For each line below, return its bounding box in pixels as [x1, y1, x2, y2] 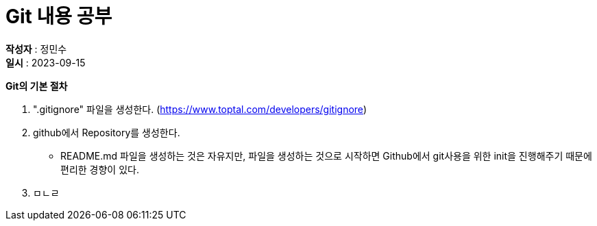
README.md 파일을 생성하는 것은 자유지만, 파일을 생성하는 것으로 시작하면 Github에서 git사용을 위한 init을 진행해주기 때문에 [60, 149, 592, 162]
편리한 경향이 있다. [60, 163, 139, 175]
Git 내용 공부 [5, 5, 112, 28]
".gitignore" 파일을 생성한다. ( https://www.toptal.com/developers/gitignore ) [33, 103, 367, 115]
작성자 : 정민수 [5, 42, 67, 55]
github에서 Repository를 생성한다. [33, 126, 180, 138]
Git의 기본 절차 [5, 79, 68, 92]
